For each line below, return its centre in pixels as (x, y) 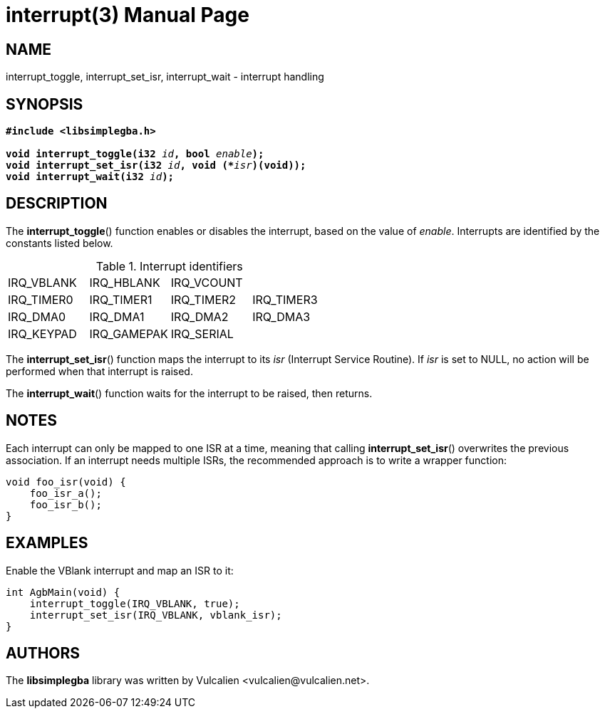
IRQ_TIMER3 (285, 299)
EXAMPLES (47, 543)
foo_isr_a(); (66, 493)
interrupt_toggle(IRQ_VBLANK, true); (135, 603)
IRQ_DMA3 (281, 316)
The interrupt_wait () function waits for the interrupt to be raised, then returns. (189, 393)
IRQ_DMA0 (37, 316)
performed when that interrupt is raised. (99, 371)
